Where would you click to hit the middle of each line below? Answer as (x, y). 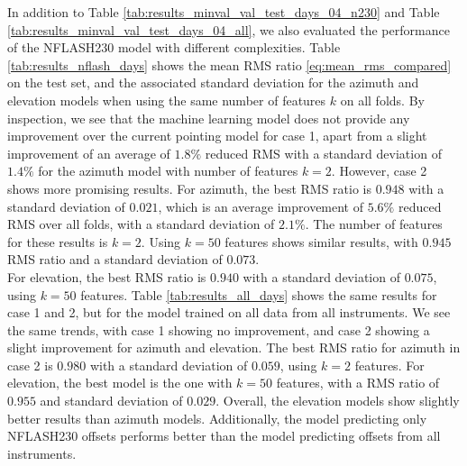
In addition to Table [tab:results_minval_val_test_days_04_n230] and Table (224, 12)
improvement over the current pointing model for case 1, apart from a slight (217, 136)
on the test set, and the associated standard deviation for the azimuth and (213, 82)
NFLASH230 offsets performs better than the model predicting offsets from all (224, 436)
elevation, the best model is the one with (120, 383)
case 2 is (30, 365)
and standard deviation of (111, 401)
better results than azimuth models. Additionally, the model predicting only (217, 418)
